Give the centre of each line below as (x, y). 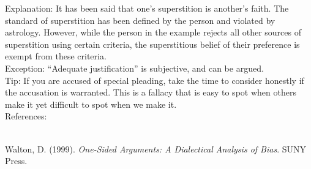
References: (26, 116)
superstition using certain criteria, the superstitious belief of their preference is (152, 44)
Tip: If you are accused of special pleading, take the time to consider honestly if (155, 80)
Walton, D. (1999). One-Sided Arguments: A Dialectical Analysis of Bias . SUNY (155, 148)
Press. (16, 161)
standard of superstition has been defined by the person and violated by (140, 20)
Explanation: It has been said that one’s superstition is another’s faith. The (147, 8)
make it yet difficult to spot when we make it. (91, 104)
